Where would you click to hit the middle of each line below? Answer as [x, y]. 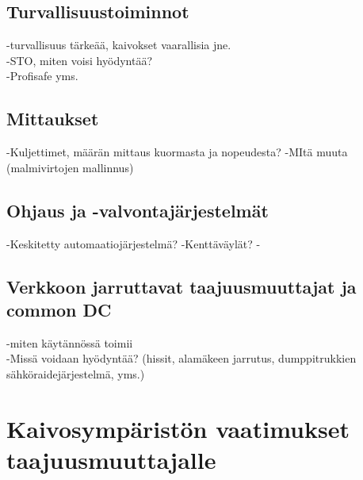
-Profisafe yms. [42, 76]
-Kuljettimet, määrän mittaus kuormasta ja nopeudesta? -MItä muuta [177, 152]
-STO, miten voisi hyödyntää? [80, 60]
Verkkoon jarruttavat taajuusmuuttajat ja [181, 286]
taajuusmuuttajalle [111, 459]
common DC [59, 309]
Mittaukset [53, 119]
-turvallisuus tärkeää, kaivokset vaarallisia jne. [119, 45]
